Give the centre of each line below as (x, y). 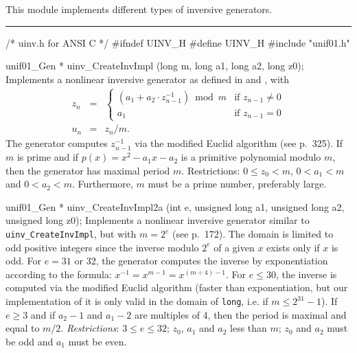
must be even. (97, 341)
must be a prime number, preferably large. (237, 184)
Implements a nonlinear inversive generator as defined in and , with (148, 79)
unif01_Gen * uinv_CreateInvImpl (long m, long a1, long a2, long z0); (155, 66)
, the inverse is (306, 274)
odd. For (23, 261)
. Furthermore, (102, 184)
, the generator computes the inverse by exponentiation (212, 261)
